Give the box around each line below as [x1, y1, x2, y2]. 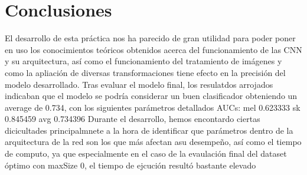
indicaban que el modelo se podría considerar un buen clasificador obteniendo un [5, 90, 298, 102]
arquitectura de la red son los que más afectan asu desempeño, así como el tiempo [5, 136, 302, 148]
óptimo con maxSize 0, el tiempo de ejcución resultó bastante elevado [5, 159, 256, 171]
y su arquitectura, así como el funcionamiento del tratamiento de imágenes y [5, 55, 282, 67]
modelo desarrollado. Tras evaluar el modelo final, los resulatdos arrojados [5, 78, 273, 90]
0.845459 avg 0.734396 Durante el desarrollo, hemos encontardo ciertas [5, 113, 260, 125]
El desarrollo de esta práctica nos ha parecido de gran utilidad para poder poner [5, 32, 296, 44]
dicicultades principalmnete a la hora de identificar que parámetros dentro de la [5, 124, 293, 136]
